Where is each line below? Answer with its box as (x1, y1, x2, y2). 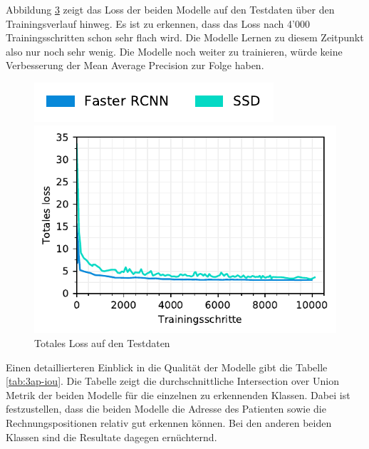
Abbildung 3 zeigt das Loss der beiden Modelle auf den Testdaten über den (6, 2, 335, 16)
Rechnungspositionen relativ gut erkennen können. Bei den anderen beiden (6, 415, 332, 430)
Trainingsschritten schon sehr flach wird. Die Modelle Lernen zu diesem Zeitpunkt (6, 30, 364, 45)
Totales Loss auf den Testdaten (34, 336, 170, 351)
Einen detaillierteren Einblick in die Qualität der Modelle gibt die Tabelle (6, 359, 328, 374)
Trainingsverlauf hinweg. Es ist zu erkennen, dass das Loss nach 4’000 (6, 16, 310, 31)
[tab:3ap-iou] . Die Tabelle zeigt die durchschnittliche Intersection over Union (6, 373, 339, 388)
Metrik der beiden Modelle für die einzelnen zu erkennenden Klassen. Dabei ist (6, 387, 350, 402)
